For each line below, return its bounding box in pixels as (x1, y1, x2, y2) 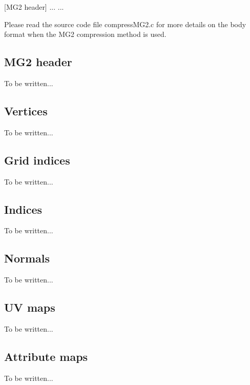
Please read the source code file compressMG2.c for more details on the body (4, 18, 246, 29)
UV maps (4, 299, 55, 315)
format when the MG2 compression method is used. (4, 29, 166, 39)
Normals (4, 250, 50, 266)
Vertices (4, 103, 48, 118)
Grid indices (4, 152, 70, 168)
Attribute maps (4, 348, 88, 364)
